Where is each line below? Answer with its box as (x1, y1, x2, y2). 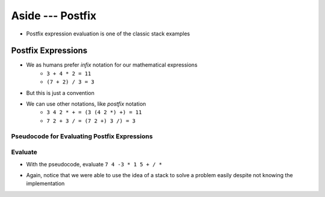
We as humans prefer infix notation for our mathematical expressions (26, 61, 198, 68)
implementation (26, 180, 65, 187)
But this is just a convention (26, 89, 94, 96)
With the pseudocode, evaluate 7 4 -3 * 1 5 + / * (26, 160, 162, 168)
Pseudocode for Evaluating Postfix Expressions (11, 132, 153, 141)
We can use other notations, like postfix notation (26, 100, 146, 108)
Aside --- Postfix (11, 9, 97, 22)
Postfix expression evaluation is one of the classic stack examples (26, 30, 190, 37)
